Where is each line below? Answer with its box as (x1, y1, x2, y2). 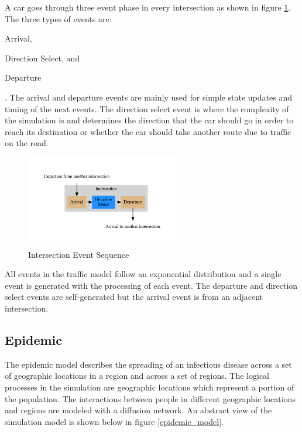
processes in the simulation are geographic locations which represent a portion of (5, 381, 294, 393)
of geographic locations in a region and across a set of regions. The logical (5, 369, 270, 382)
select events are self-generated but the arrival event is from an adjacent (5, 291, 263, 303)
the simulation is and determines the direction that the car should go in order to (5, 114, 294, 126)
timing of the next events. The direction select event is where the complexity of (5, 102, 289, 115)
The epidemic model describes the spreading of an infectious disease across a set (5, 358, 292, 370)
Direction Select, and (5, 51, 80, 64)
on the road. (5, 137, 49, 149)
